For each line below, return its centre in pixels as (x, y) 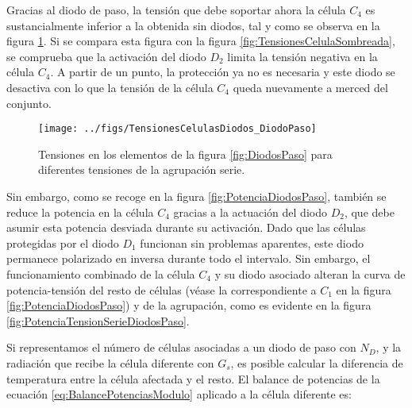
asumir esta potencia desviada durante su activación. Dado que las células (186, 227)
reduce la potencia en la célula (80, 212)
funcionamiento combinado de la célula (101, 273)
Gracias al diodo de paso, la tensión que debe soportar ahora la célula (176, 10)
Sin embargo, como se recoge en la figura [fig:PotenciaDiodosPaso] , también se (196, 196)
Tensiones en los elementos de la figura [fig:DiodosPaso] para (185, 154)
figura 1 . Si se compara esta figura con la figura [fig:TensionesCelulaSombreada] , (201, 41)
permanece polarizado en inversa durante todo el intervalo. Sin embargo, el (189, 258)
